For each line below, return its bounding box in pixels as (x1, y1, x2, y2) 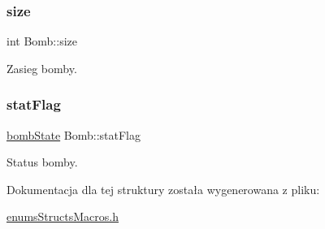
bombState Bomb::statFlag (6, 126, 141, 143)
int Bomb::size (6, 32, 77, 50)
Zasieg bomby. (6, 59, 77, 76)
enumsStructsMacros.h (6, 208, 119, 225)
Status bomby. (6, 153, 78, 171)
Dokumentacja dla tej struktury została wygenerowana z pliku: (6, 180, 320, 197)
